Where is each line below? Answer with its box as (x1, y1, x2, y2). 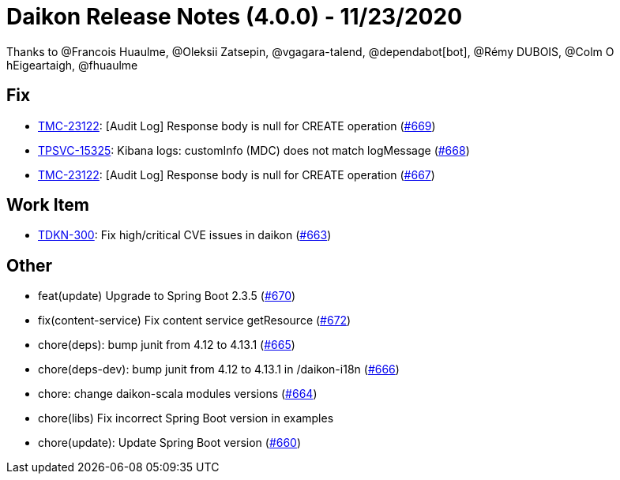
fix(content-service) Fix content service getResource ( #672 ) (38, 313, 351, 328)
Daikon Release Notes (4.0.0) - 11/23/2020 (6, 3, 463, 30)
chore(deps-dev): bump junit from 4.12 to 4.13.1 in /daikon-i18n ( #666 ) (38, 362, 400, 377)
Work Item (6, 195, 90, 216)
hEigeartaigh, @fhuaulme (6, 58, 138, 72)
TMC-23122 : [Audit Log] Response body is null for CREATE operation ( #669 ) (38, 118, 436, 133)
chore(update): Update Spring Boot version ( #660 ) (38, 436, 302, 450)
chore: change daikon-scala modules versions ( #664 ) (38, 387, 318, 401)
